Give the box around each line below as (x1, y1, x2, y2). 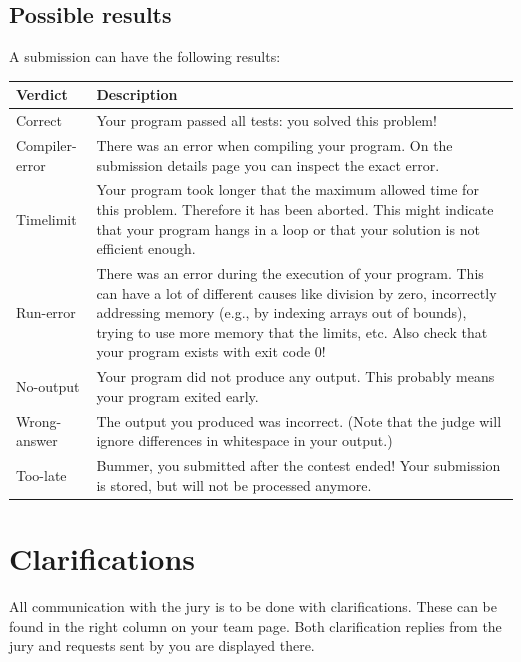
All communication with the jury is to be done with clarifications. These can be (9, 595, 497, 616)
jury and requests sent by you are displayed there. (9, 635, 315, 656)
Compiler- (16, 134, 77, 155)
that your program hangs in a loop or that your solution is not (96, 218, 480, 239)
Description (96, 84, 178, 105)
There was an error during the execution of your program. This (96, 263, 484, 284)
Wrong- (16, 410, 62, 431)
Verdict (16, 84, 68, 105)
